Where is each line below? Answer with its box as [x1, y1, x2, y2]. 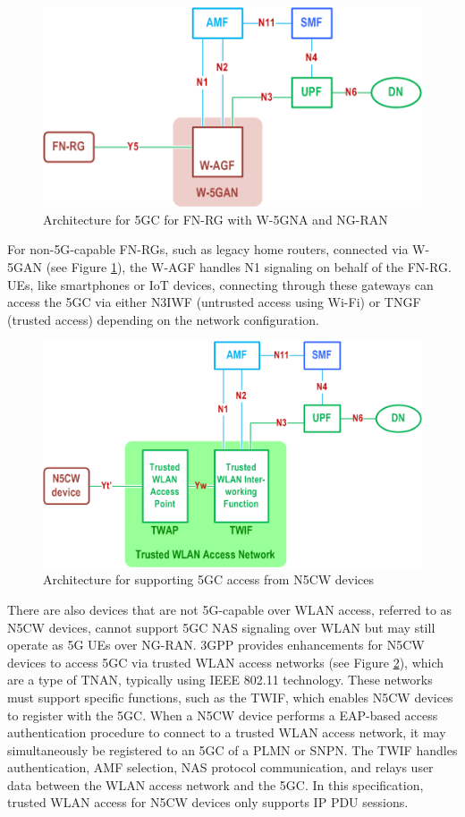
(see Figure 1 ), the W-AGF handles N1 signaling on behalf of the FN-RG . [46, 258, 452, 277]
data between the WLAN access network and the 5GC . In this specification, [7, 775, 424, 794]
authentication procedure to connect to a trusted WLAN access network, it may [7, 723, 446, 742]
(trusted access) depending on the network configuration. [7, 310, 319, 328]
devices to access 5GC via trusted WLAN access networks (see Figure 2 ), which [7, 652, 444, 671]
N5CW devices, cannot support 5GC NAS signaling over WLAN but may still [7, 617, 435, 636]
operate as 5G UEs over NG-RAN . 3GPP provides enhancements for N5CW [7, 635, 425, 654]
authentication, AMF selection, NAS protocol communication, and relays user [7, 758, 434, 777]
